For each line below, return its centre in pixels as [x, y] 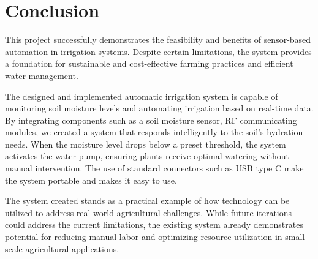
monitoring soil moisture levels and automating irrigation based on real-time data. [159, 108]
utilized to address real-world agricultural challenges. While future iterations [149, 212]
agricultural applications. [72, 248]
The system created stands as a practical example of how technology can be [147, 201]
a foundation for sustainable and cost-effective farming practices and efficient [149, 63]
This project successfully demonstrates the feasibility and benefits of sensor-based [158, 39]
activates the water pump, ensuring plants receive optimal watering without [147, 156]
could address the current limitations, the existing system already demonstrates [154, 224]
